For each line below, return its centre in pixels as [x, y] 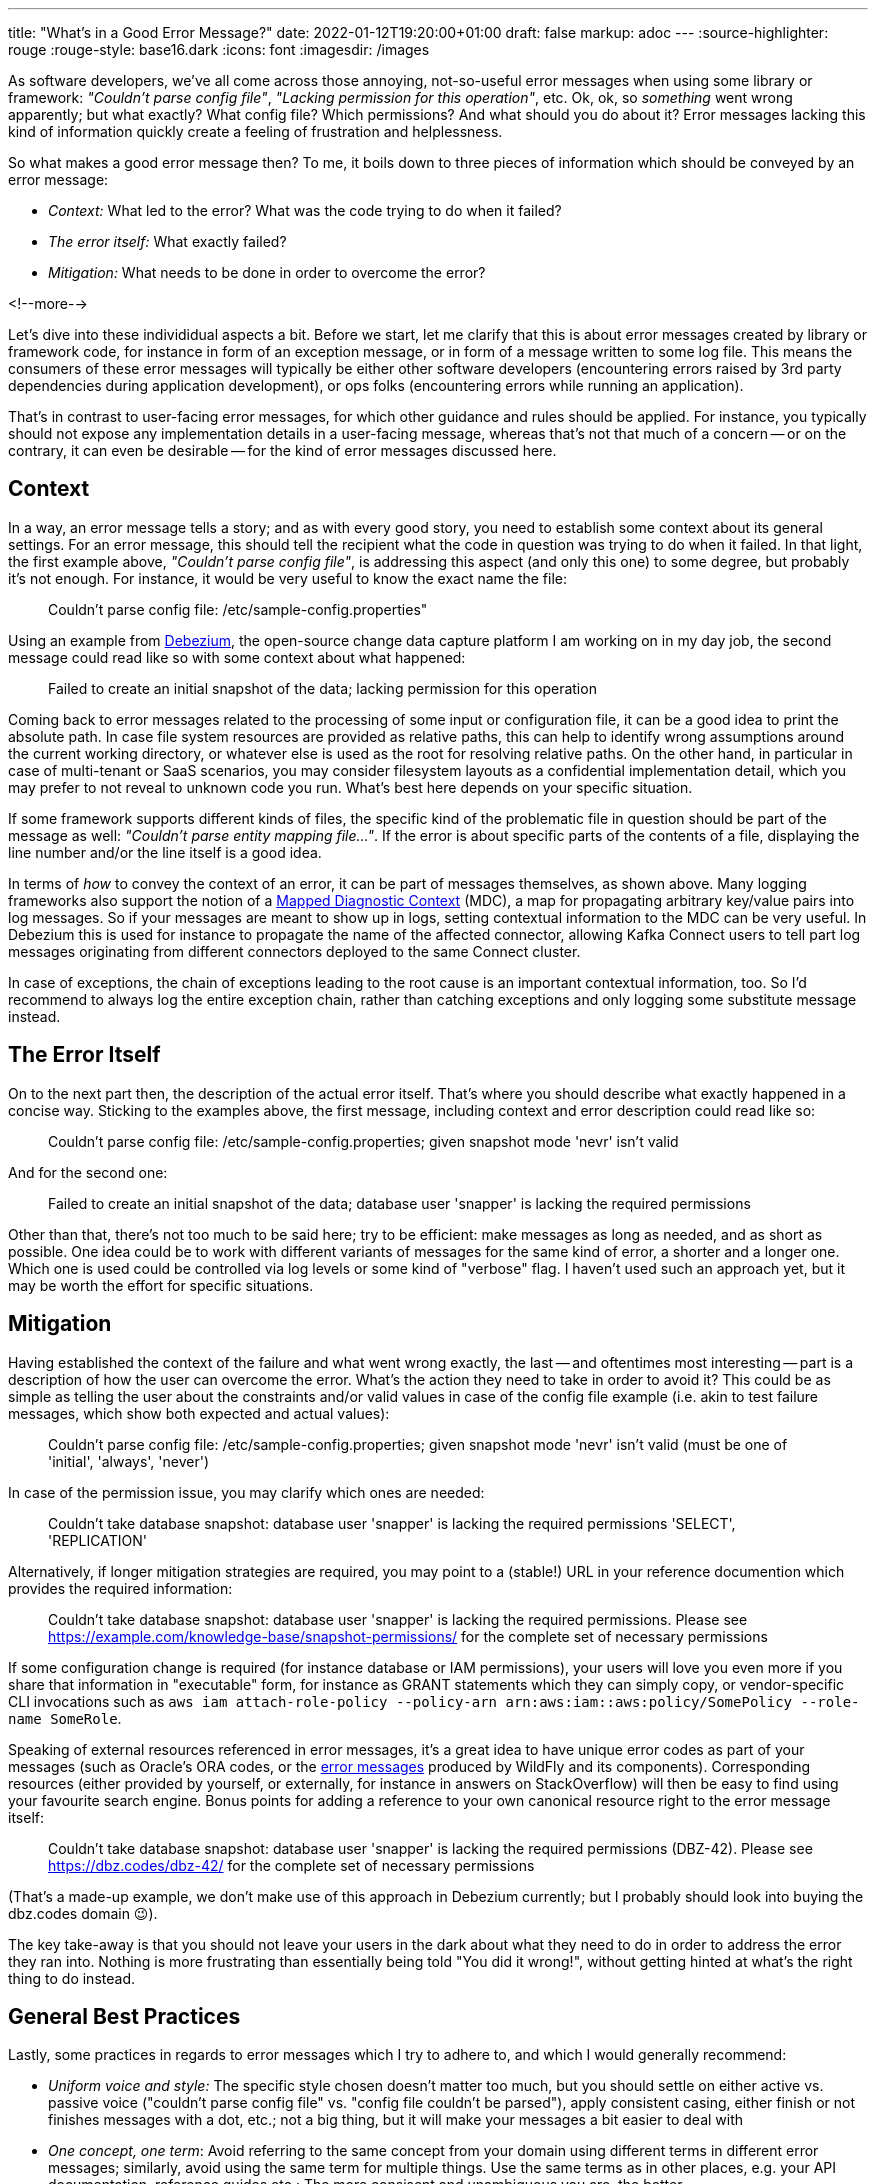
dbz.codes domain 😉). [83, 1913]
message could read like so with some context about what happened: [237, 657]
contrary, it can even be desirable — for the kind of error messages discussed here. [282, 450]
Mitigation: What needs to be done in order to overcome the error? [267, 272]
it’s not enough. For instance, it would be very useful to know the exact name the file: [288, 578]
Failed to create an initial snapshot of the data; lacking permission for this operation [322, 688]
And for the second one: [88, 1172]
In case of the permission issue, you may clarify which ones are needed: [246, 1492]
